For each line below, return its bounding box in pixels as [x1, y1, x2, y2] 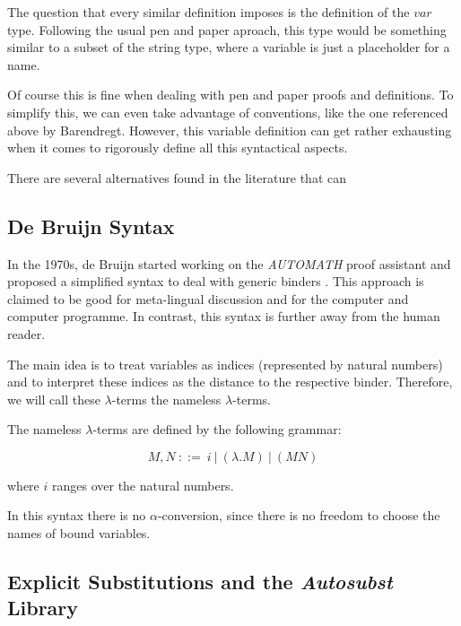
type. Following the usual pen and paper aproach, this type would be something [7, 20, 447, 39]
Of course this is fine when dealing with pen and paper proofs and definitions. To [7, 85, 454, 104]
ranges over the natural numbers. [51, 475, 234, 494]
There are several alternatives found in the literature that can [7, 168, 346, 187]
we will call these [7, 389, 100, 408]
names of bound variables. [7, 524, 151, 543]
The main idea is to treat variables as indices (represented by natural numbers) [7, 354, 443, 373]
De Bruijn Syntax [7, 212, 175, 239]
